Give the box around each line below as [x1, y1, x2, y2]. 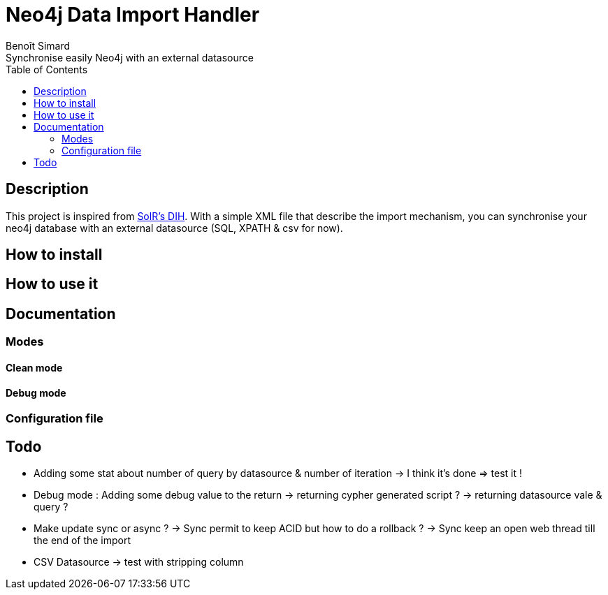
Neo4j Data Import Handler [6, 3, 260, 27]
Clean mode [6, 361, 63, 374]
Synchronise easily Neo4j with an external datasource [6, 51, 254, 64]
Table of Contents [6, 63, 88, 75]
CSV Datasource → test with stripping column [34, 555, 244, 568]
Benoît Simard [6, 39, 71, 52]
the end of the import [34, 534, 131, 546]
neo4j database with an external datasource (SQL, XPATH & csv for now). [6, 221, 343, 234]
